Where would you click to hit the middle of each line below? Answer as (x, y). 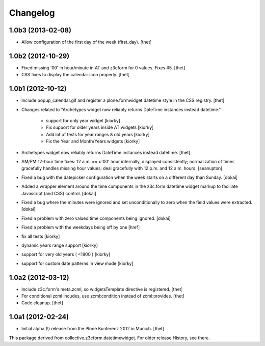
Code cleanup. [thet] (42, 303)
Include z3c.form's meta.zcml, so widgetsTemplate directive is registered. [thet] (102, 289)
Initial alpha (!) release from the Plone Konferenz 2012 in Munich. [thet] (93, 329)
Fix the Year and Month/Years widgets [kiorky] (93, 141)
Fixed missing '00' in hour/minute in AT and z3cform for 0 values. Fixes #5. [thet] (103, 68)
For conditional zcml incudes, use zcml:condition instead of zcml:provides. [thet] (103, 296)
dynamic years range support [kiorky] (60, 245)
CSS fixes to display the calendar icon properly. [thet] (76, 75)
